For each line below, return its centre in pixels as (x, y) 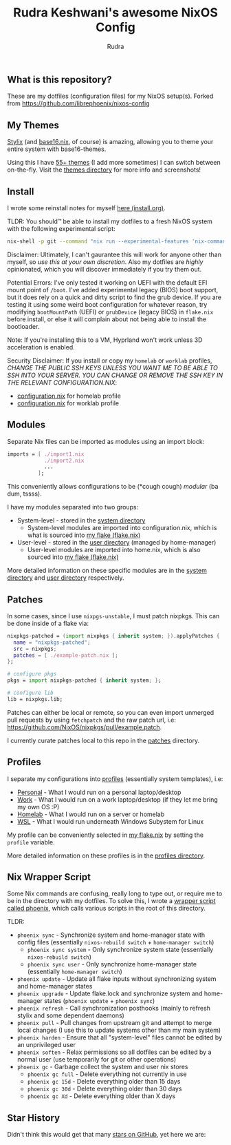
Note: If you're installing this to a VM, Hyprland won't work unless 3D (105, 340)
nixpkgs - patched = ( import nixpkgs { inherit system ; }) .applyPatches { (113, 636)
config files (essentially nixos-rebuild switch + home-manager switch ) (115, 942)
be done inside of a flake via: (48, 623)
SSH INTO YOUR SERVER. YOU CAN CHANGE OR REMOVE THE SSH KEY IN (115, 375)
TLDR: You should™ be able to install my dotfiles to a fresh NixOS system (110, 221)
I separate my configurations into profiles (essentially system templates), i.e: (115, 779)
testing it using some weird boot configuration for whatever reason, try (107, 304)
